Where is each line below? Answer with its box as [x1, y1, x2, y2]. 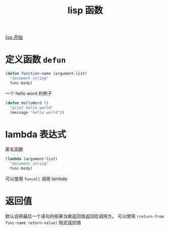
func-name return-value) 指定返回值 [5, 219, 81, 225]
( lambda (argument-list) [5, 156, 58, 161]
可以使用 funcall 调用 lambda [5, 176, 67, 182]
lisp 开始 [5, 34, 23, 41]
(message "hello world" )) [10, 110, 65, 115]
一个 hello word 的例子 [5, 90, 52, 96]
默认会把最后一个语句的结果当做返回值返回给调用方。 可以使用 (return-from [5, 213, 164, 219]
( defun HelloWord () [5, 100, 49, 106]
